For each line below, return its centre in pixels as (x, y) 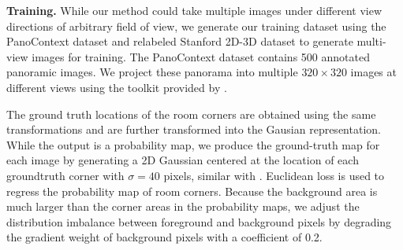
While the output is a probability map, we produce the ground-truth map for (193, 144)
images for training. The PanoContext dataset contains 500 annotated (201, 56)
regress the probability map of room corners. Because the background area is (192, 191)
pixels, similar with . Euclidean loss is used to (274, 175)
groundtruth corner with (65, 175)
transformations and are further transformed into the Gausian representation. (194, 129)
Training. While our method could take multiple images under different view (194, 10)
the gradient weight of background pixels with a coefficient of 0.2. (164, 237)
